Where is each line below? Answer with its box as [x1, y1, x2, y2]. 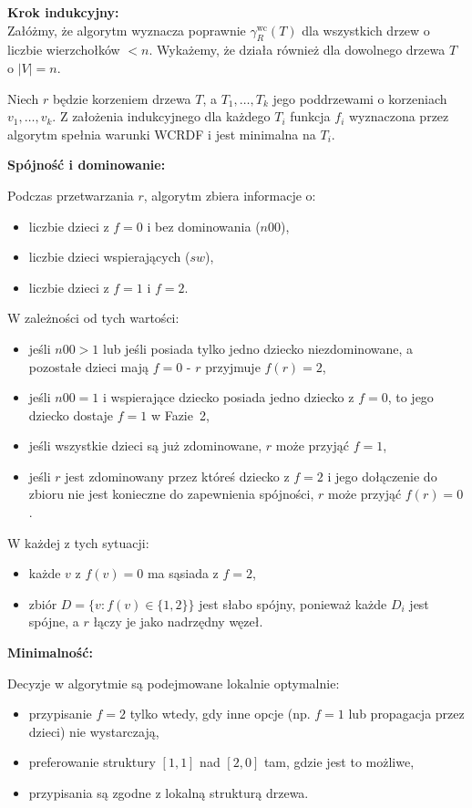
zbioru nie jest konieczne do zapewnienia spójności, [28, 484, 314, 503]
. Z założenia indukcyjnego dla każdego [52, 107, 271, 126]
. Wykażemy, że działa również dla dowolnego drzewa [149, 40, 446, 59]
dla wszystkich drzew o [302, 20, 430, 39]
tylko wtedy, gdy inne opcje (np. [129, 704, 311, 723]
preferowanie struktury [28, 752, 156, 772]
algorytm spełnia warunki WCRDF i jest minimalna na [7, 124, 316, 143]
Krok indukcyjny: [7, 3, 119, 21]
